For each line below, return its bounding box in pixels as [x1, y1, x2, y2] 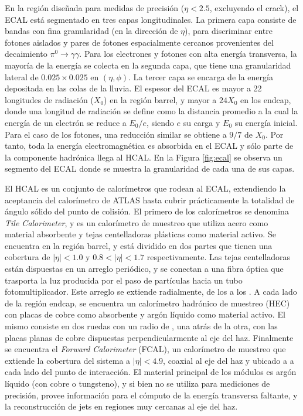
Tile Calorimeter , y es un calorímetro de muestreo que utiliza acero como [5, 216, 268, 229]
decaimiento [5, 47, 47, 60]
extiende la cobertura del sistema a [5, 354, 131, 366]
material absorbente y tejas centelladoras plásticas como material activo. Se [5, 228, 276, 240]
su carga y [183, 116, 220, 128]
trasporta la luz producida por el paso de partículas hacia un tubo [5, 274, 243, 286]
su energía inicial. [234, 116, 298, 128]
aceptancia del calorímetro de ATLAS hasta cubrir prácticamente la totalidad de [5, 193, 295, 206]
